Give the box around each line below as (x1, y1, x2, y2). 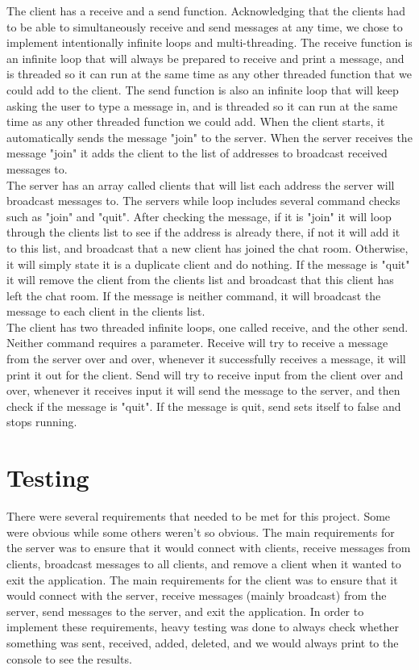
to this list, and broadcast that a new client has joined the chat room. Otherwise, (6, 239, 409, 256)
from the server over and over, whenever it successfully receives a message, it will (6, 350, 406, 367)
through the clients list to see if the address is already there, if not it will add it (6, 224, 400, 241)
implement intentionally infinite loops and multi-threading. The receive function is (6, 34, 413, 51)
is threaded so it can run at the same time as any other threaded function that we (6, 65, 412, 82)
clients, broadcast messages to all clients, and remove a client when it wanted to (6, 555, 401, 572)
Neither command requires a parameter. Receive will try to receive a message (6, 334, 388, 351)
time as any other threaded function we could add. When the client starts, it (6, 113, 385, 130)
